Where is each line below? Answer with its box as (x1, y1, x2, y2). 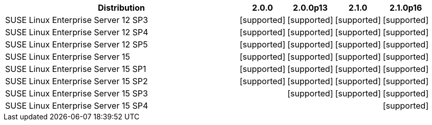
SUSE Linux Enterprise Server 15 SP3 (5, 88, 148, 98)
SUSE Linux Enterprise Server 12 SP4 (5, 27, 148, 37)
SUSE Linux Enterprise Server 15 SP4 (5, 101, 148, 111)
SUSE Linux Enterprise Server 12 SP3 (5, 15, 148, 25)
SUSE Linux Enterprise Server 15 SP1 (5, 64, 146, 74)
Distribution (98, 3, 145, 13)
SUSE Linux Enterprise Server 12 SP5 (5, 39, 148, 49)
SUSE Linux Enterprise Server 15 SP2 (5, 76, 148, 86)
